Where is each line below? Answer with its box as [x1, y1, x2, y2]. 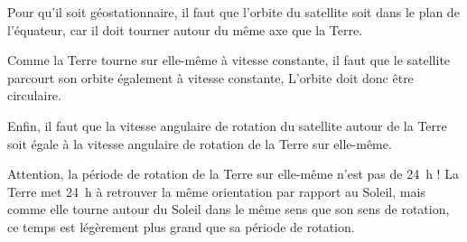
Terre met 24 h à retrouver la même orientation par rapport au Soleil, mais [7, 181, 425, 200]
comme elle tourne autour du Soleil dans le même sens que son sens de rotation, [7, 200, 450, 219]
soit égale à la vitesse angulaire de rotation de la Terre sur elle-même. [7, 134, 392, 153]
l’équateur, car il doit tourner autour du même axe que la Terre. [7, 20, 363, 39]
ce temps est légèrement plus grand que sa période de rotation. [7, 217, 355, 236]
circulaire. [7, 86, 61, 105]
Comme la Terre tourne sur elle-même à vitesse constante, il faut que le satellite [7, 51, 451, 70]
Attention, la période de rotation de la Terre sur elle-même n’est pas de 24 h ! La [7, 164, 459, 183]
